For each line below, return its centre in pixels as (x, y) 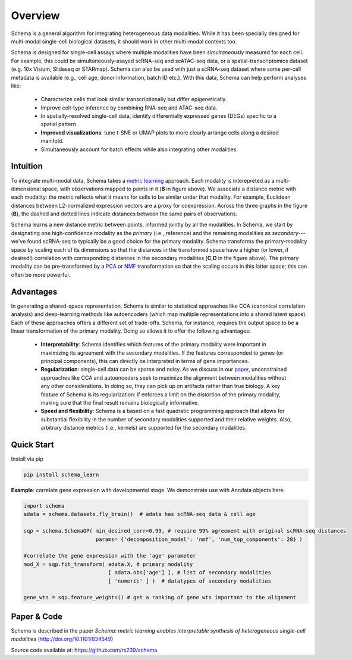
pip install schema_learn (61, 475)
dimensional (26, 189)
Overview (35, 15)
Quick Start (32, 445)
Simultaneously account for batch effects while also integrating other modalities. (139, 149)
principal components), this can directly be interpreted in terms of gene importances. (145, 361)
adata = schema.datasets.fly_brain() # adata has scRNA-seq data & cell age (139, 514)
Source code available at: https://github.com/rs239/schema (84, 650)
